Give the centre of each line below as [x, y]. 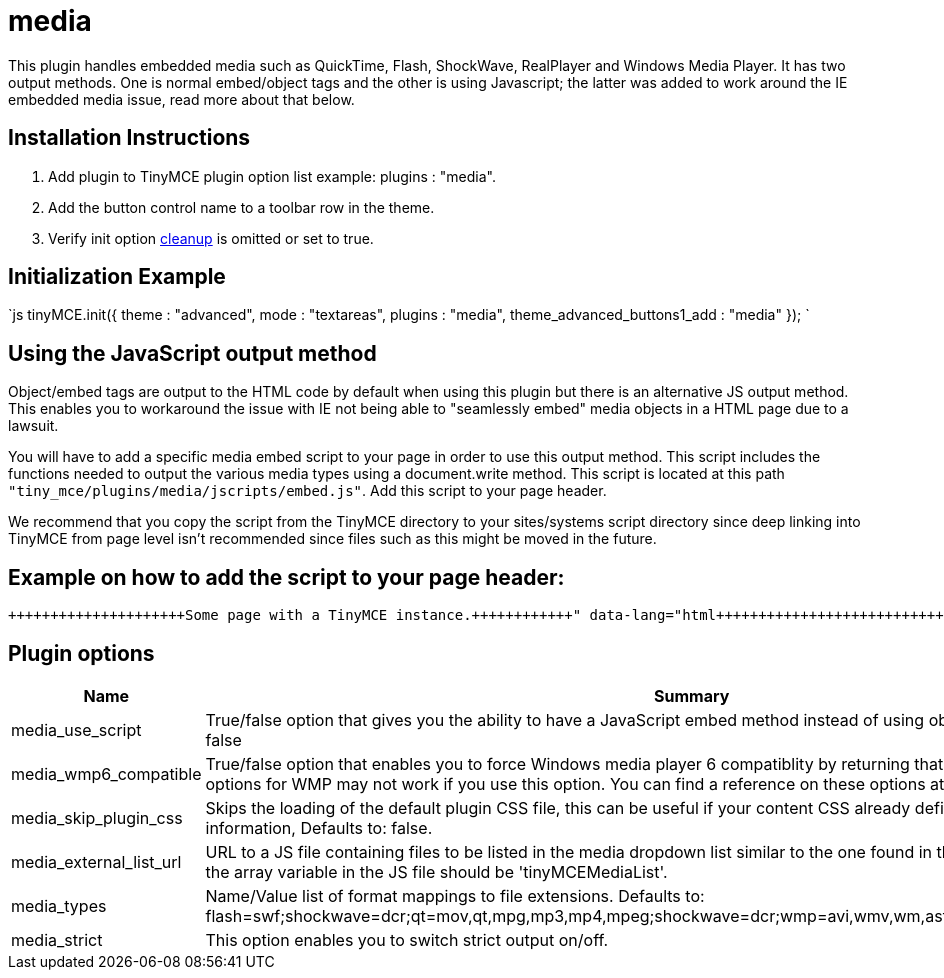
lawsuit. [33, 426]
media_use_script [76, 729]
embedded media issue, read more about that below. [181, 99]
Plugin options [81, 653]
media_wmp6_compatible [106, 773]
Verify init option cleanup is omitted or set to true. [211, 238]
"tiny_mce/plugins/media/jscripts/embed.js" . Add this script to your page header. [307, 491]
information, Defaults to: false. [319, 827]
